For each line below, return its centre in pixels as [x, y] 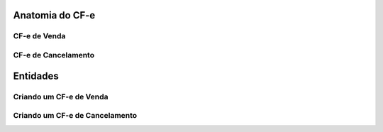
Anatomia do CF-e [54, 15]
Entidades [36, 76]
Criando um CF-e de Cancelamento [75, 116]
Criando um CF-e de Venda [61, 97]
